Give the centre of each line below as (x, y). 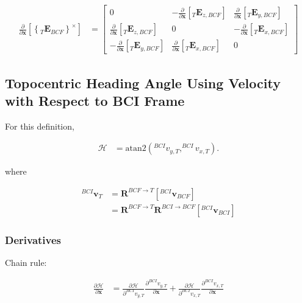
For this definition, (40, 126)
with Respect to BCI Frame (95, 100)
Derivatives (33, 239)
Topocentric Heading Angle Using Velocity (143, 82)
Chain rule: (26, 263)
